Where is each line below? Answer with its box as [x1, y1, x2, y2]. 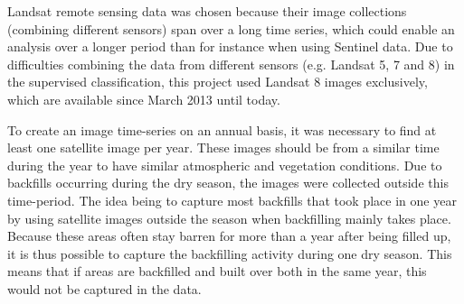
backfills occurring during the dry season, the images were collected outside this [7, 173, 449, 192]
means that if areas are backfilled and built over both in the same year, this [7, 262, 427, 281]
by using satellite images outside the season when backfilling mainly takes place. [7, 208, 451, 227]
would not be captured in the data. [7, 279, 202, 298]
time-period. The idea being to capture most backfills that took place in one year [7, 190, 457, 209]
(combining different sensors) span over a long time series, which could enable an [7, 19, 455, 38]
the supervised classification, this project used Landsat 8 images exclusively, [7, 72, 428, 91]
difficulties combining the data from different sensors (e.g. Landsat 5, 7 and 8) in [7, 54, 455, 73]
